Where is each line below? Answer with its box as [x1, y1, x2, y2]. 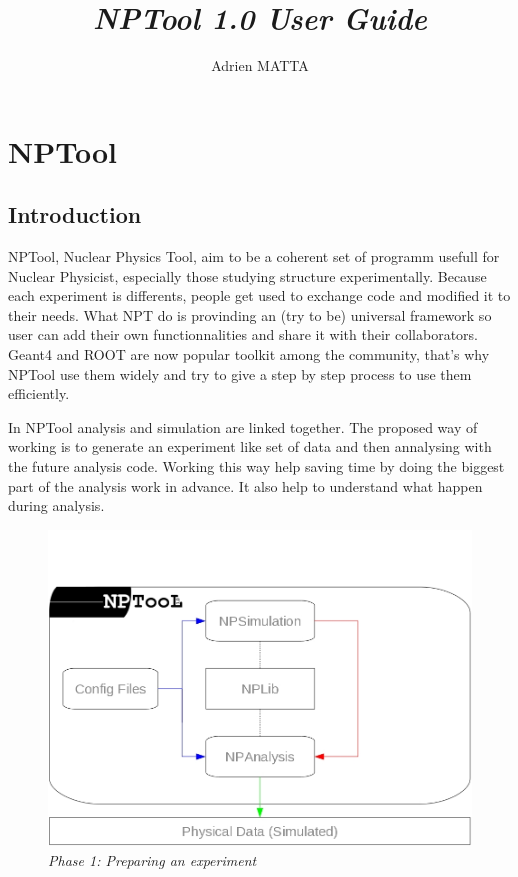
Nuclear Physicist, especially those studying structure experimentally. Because [8, 265, 487, 286]
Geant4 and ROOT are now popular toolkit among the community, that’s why [8, 344, 490, 365]
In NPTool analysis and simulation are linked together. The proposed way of [8, 416, 478, 437]
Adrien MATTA [211, 55, 309, 76]
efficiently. [8, 383, 70, 404]
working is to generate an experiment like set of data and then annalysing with [8, 436, 492, 457]
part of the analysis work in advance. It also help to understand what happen [8, 475, 483, 496]
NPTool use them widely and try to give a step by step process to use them [8, 363, 472, 384]
